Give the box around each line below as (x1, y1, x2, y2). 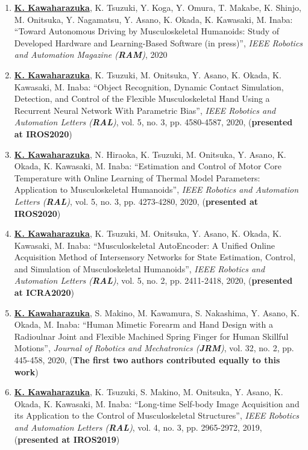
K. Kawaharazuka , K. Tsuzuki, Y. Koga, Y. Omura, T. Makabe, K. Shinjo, (14, 1, 301, 13)
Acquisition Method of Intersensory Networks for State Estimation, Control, (14, 251, 296, 263)
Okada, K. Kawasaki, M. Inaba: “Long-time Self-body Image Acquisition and (14, 397, 300, 410)
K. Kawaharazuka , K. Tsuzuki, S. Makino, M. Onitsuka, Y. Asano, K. (14, 386, 283, 398)
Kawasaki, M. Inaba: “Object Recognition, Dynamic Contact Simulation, (14, 80, 284, 93)
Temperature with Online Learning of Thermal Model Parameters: (14, 171, 260, 184)
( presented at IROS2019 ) (14, 433, 120, 445)
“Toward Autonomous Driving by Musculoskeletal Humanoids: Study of (14, 25, 280, 37)
